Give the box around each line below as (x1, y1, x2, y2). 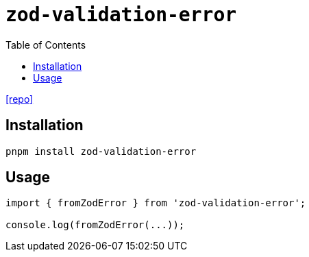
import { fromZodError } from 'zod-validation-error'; (5, 197, 306, 209)
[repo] (5, 93, 34, 105)
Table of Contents (5, 38, 86, 51)
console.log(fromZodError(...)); (5, 219, 185, 231)
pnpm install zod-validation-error (5, 145, 197, 157)
